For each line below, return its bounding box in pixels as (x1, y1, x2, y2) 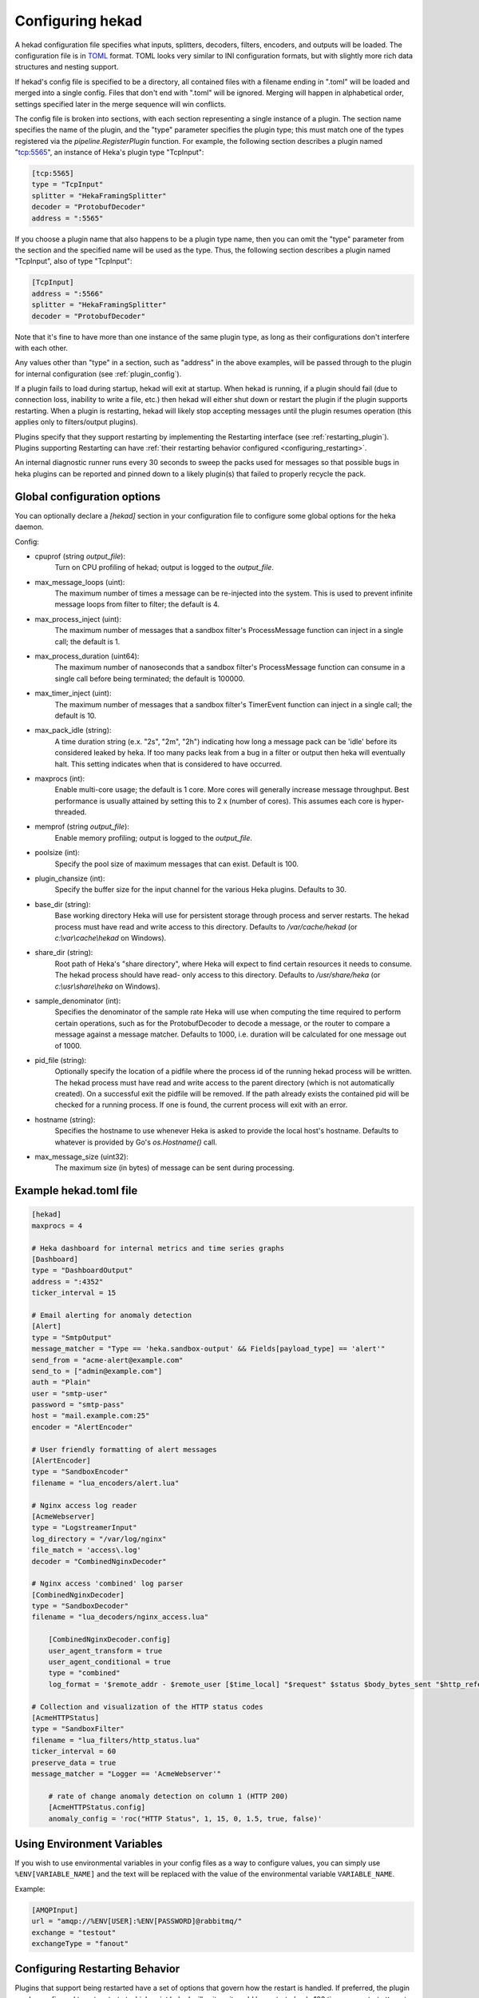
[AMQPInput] (31, 1905, 79, 1914)
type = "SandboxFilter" (31, 1725, 125, 1733)
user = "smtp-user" (31, 1389, 108, 1398)
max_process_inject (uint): (34, 614, 121, 623)
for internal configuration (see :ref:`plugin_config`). (14, 368, 182, 379)
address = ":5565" (31, 213, 104, 223)
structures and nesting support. (14, 62, 119, 72)
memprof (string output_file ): (34, 822, 129, 831)
